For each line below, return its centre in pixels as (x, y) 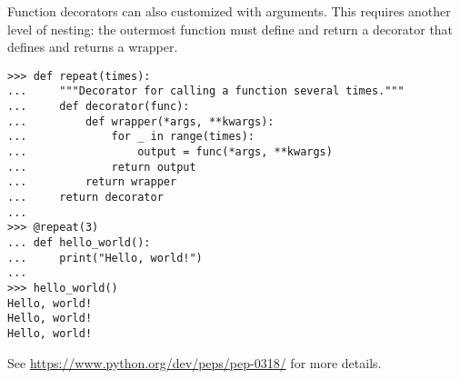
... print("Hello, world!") (105, 258)
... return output (102, 167)
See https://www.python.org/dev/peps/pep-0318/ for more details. (195, 362)
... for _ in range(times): (131, 137)
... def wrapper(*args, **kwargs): (141, 121)
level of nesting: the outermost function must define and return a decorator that (230, 29)
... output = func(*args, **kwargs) (170, 152)
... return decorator (85, 198)
